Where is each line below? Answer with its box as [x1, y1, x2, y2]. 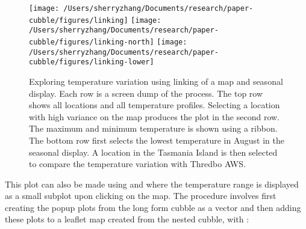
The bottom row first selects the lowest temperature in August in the [29, 133, 284, 146]
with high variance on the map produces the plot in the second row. [29, 110, 279, 123]
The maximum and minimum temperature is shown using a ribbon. [29, 122, 278, 135]
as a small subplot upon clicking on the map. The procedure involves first [5, 189, 276, 202]
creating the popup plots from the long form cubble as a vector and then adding [5, 201, 301, 213]
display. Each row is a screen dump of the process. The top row [29, 87, 263, 99]
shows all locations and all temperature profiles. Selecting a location [29, 99, 280, 111]
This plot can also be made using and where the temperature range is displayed [5, 177, 299, 190]
